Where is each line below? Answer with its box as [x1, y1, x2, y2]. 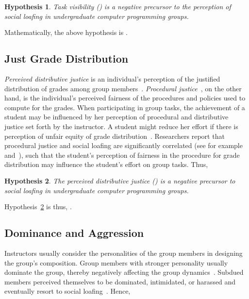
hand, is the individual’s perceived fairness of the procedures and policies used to [4, 93, 246, 103]
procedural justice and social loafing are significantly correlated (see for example [4, 140, 243, 150]
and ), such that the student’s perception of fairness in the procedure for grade [4, 149, 240, 160]
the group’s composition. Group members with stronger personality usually [4, 257, 228, 267]
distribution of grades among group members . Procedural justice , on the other [4, 83, 242, 93]
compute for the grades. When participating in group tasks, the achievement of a [4, 102, 245, 112]
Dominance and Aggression [4, 225, 144, 240]
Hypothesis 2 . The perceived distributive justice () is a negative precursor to [4, 175, 235, 185]
